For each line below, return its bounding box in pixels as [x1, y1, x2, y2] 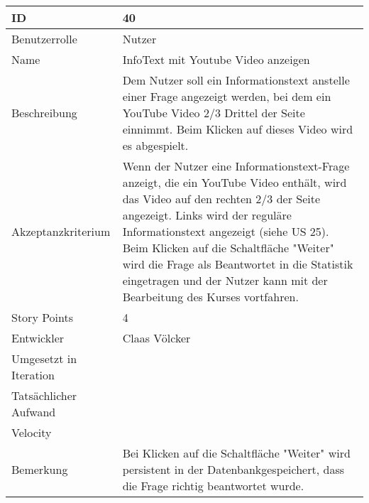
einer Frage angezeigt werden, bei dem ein [122, 88, 331, 104]
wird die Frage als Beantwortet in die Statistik [122, 256, 353, 272]
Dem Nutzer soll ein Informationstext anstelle [122, 72, 350, 88]
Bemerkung [11, 461, 68, 477]
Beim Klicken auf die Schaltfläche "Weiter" [122, 239, 334, 256]
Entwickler [11, 330, 65, 346]
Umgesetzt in [11, 350, 77, 367]
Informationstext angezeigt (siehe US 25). [122, 223, 329, 239]
